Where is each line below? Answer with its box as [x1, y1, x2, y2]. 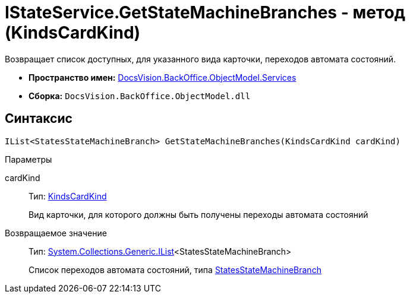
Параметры [5, 154, 52, 164]
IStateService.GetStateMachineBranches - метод [5, 2, 406, 23]
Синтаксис [5, 111, 72, 126]
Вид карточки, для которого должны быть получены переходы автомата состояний [29, 209, 368, 220]
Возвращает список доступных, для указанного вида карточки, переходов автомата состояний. [5, 53, 396, 64]
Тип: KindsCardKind [29, 191, 107, 201]
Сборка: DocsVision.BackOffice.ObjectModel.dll [29, 90, 251, 101]
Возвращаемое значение [5, 227, 107, 238]
